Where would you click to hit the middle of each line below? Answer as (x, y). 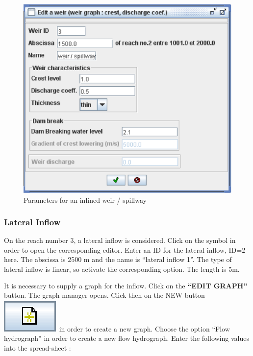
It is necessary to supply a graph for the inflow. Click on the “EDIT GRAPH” (126, 285)
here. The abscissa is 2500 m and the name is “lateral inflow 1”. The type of (118, 259)
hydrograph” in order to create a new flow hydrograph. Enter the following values (126, 338)
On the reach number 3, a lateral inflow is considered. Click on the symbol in (120, 240)
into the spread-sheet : (38, 347)
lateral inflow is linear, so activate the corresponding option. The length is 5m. (122, 269)
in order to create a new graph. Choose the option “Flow (144, 328)
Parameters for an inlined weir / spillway (85, 200)
